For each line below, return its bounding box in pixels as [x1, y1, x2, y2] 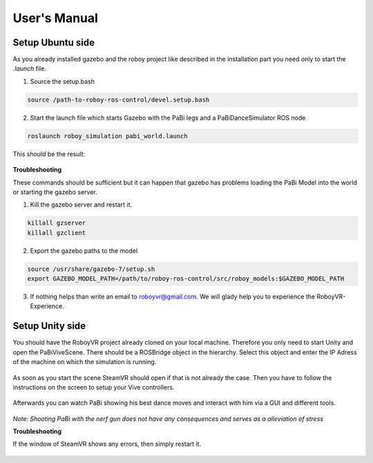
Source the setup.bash [30, 77, 95, 86]
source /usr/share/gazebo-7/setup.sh [27, 265, 155, 273]
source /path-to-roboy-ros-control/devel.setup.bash [27, 95, 210, 104]
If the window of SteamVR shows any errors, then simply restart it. [12, 440, 202, 448]
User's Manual [12, 10, 98, 26]
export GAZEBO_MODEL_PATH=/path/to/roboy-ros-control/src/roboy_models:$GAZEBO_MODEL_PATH [27, 275, 345, 283]
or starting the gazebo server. [12, 187, 97, 196]
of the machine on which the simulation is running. [12, 358, 157, 366]
